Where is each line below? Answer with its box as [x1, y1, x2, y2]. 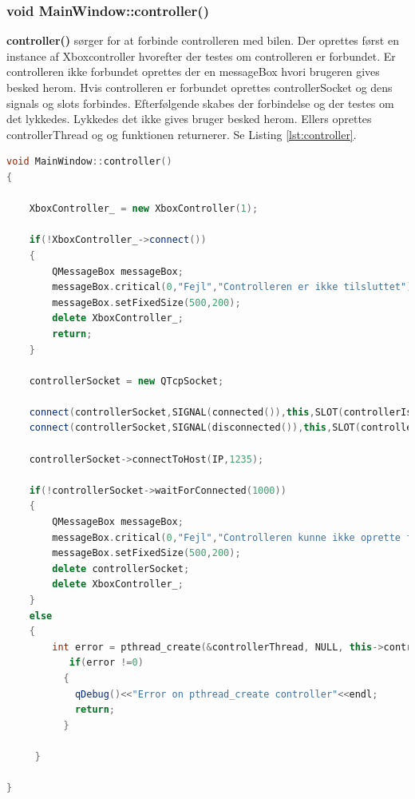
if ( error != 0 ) [69, 657, 144, 669]
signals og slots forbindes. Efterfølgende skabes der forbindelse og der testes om [6, 94, 394, 111]
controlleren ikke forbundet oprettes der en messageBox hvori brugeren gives [6, 63, 380, 80]
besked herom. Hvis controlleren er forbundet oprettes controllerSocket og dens [6, 79, 393, 95]
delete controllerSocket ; [52, 562, 190, 574]
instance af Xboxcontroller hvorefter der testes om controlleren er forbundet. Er [6, 47, 396, 64]
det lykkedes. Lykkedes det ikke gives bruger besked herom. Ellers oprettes [6, 110, 372, 127]
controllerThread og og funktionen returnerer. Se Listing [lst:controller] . [6, 125, 357, 142]
